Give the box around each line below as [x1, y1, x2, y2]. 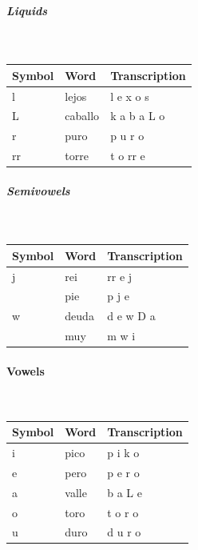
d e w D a [107, 307, 156, 324]
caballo [65, 107, 100, 124]
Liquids [6, 2, 47, 18]
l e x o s [110, 87, 149, 104]
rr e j [107, 267, 133, 284]
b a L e [107, 484, 143, 500]
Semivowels [6, 182, 70, 199]
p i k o [107, 444, 140, 460]
